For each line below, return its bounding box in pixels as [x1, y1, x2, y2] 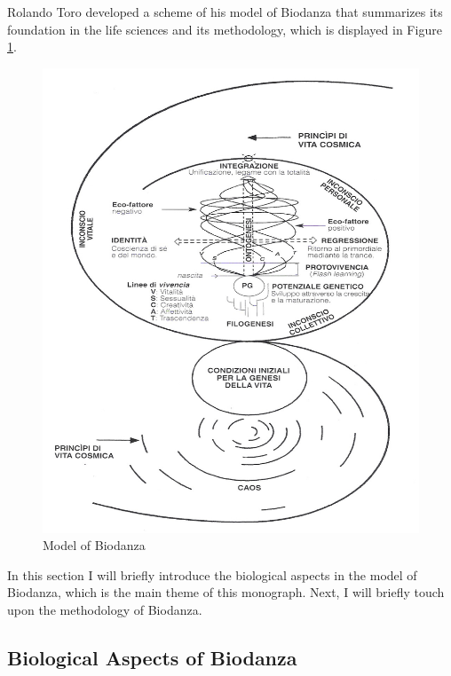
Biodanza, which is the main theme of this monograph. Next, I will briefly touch [7, 583, 445, 601]
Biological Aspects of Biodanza [7, 643, 297, 671]
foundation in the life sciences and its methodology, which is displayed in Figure [7, 20, 442, 38]
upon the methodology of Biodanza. [7, 600, 202, 618]
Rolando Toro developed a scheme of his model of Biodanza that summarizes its [7, 3, 443, 20]
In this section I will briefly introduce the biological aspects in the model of [7, 565, 417, 584]
